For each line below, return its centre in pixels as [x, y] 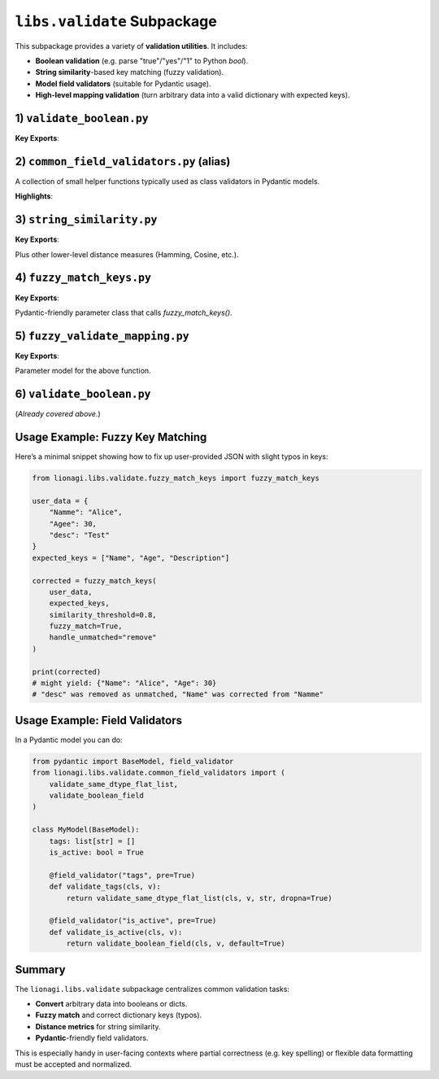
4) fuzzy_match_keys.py [83, 278]
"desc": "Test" [79, 535]
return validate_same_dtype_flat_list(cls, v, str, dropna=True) [199, 898]
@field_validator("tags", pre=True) [122, 875]
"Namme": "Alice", [86, 512]
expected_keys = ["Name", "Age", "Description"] [131, 558]
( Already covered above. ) [58, 414]
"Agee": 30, [73, 524]
